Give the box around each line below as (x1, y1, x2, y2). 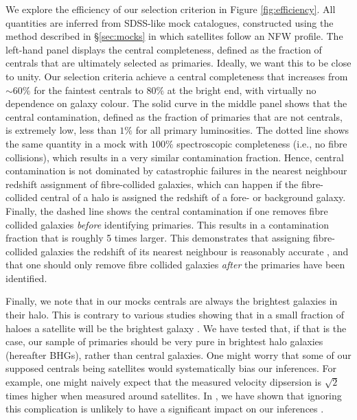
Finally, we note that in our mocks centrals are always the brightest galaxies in (5, 294, 338, 308)
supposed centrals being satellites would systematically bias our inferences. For (5, 361, 337, 375)
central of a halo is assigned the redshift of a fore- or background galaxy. (41, 190, 346, 205)
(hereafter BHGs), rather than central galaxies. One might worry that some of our (5, 347, 352, 362)
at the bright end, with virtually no (167, 82, 316, 97)
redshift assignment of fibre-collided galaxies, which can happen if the (5, 176, 299, 191)
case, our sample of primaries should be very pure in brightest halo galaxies (5, 334, 323, 349)
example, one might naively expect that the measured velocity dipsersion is (5, 375, 322, 389)
